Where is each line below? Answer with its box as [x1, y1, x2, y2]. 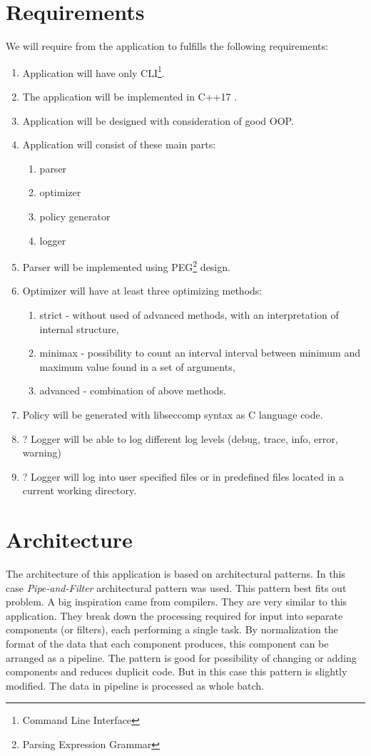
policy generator [39, 208, 111, 223]
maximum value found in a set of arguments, [39, 359, 235, 374]
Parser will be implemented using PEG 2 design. [22, 257, 230, 274]
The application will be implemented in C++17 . [22, 88, 238, 103]
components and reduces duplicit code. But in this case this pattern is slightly [6, 664, 347, 679]
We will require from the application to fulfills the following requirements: [6, 39, 328, 53]
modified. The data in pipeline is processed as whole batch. [6, 678, 265, 693]
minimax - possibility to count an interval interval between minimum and [39, 345, 360, 360]
